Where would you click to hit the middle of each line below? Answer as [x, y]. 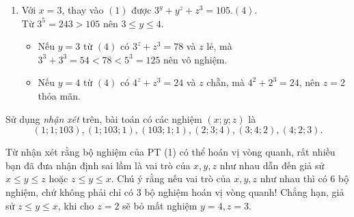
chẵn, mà [226, 82]
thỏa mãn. [59, 95]
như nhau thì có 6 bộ [304, 178]
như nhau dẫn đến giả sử [272, 165]
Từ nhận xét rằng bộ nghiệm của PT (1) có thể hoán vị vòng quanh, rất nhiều [171, 152]
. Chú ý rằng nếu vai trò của [171, 178]
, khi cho [76, 205]
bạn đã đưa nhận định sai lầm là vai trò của [98, 165]
